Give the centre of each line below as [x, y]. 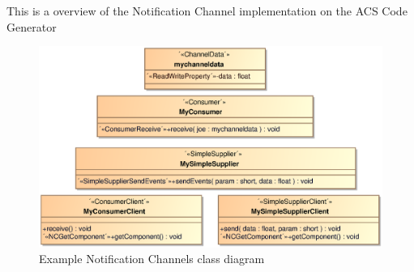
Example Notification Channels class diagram [152, 259]
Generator [32, 26]
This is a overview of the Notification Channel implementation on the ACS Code [207, 11]
